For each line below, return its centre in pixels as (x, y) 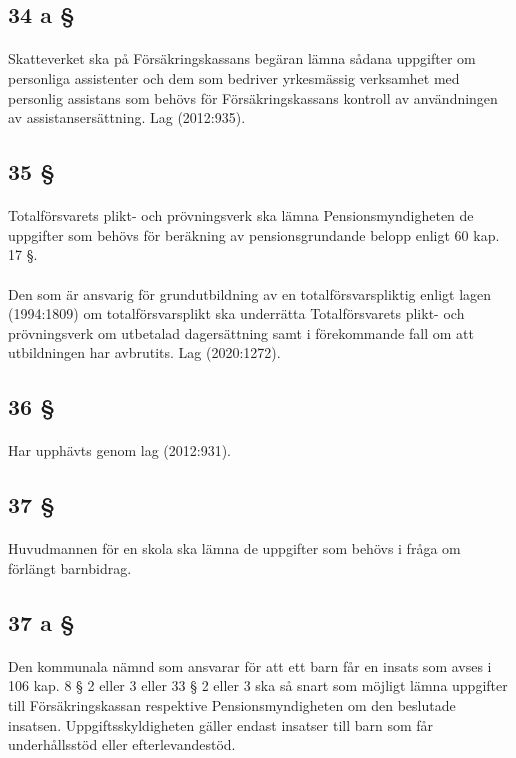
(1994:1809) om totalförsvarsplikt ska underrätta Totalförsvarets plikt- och (236, 313)
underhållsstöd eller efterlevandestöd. (122, 744)
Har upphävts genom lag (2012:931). (119, 450)
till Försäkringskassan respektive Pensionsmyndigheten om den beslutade (232, 704)
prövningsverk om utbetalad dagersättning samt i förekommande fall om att (241, 332)
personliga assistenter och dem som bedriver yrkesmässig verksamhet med (234, 77)
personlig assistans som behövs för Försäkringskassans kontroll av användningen (253, 97)
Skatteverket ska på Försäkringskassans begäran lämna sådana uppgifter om (242, 58)
